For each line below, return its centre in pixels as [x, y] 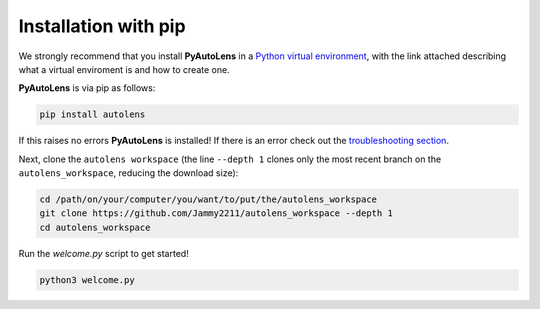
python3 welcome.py [87, 279]
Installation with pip [102, 26]
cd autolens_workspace [95, 227]
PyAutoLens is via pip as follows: [87, 88]
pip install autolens [92, 114]
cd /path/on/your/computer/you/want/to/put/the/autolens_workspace [208, 199]
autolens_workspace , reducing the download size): [128, 173]
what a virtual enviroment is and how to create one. [124, 69]
